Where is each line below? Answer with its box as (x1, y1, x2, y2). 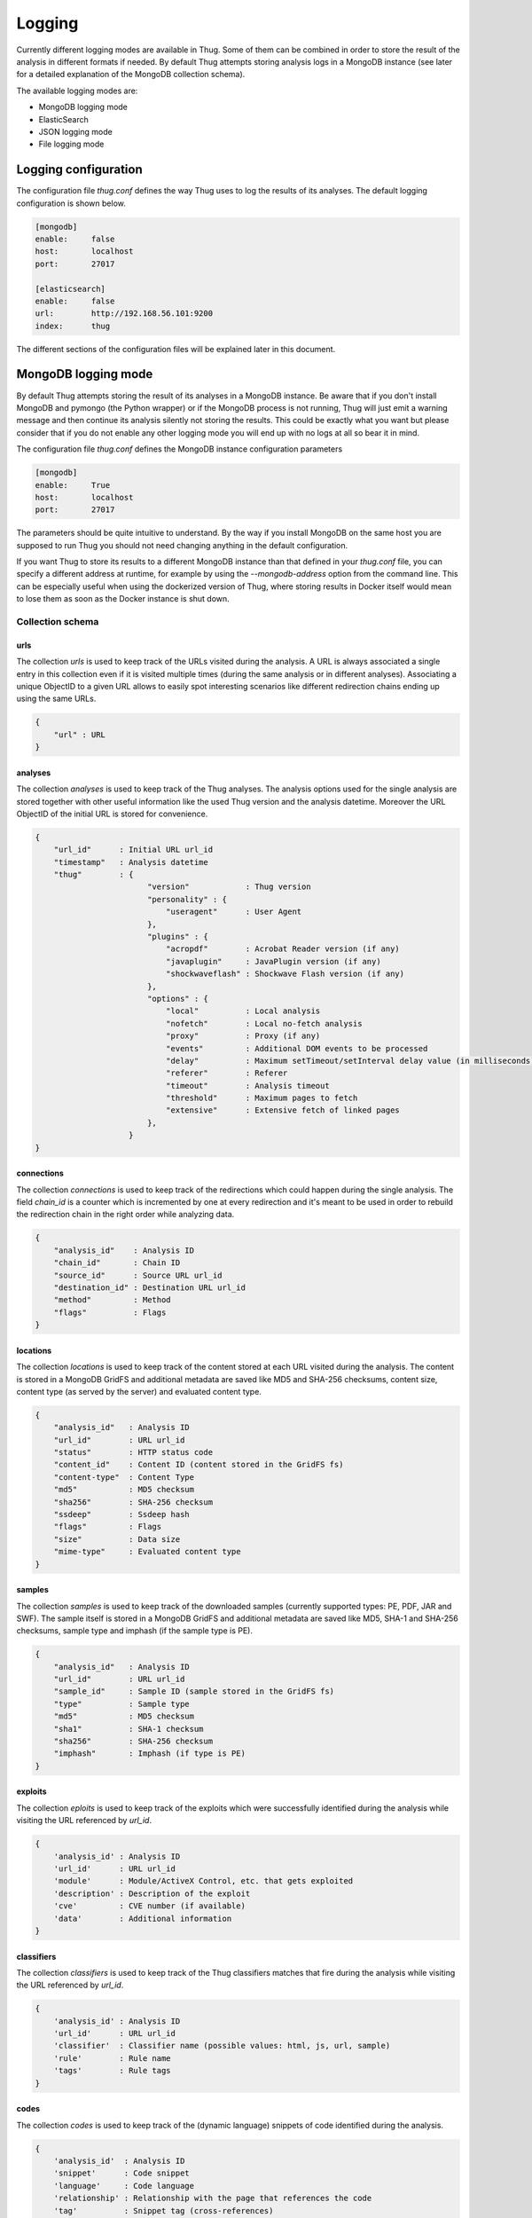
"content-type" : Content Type (53, 1472, 195, 1482)
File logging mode (38, 138, 105, 150)
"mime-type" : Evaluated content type (53, 1546, 241, 1557)
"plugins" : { (146, 932, 208, 941)
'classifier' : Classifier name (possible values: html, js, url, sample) (53, 2041, 391, 2051)
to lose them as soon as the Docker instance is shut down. (16, 594, 230, 604)
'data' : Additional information (53, 1913, 232, 1923)
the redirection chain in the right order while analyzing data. (16, 1209, 235, 1220)
